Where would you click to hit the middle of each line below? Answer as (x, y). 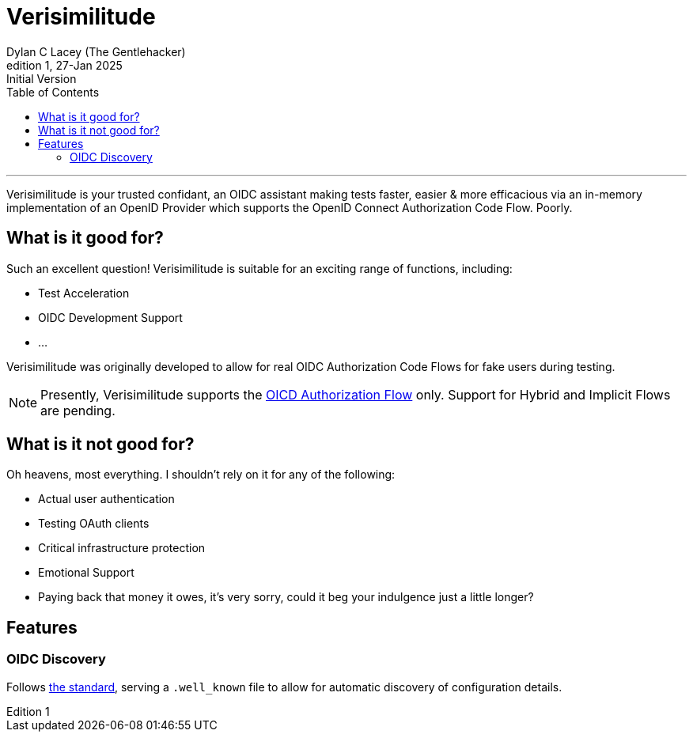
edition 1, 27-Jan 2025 (64, 65)
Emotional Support (86, 573)
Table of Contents (53, 92)
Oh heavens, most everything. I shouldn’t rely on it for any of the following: (201, 475)
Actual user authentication (106, 499)
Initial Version (42, 78)
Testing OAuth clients (94, 524)
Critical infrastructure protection (122, 548)
